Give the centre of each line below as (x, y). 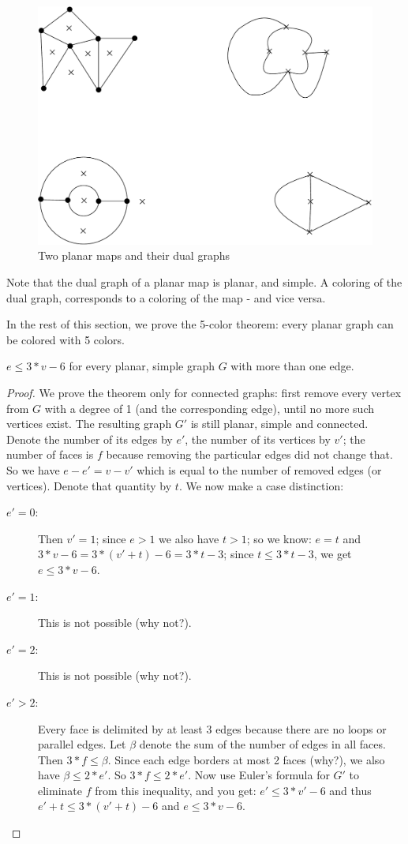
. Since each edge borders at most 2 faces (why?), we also (246, 759)
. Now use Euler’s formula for (259, 775)
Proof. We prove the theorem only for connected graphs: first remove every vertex (204, 392)
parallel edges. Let (82, 744)
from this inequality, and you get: (176, 790)
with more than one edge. (292, 366)
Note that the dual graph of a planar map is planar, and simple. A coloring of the (204, 282)
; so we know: (279, 538)
